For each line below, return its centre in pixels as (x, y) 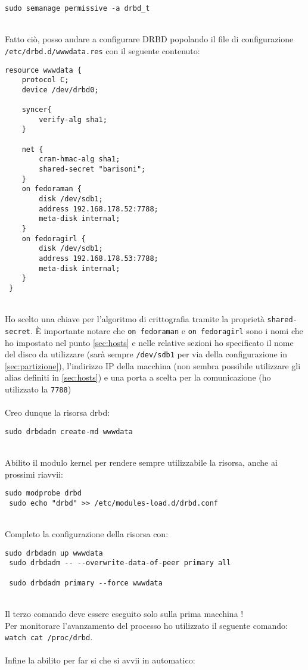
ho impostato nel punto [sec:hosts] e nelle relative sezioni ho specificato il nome (149, 342)
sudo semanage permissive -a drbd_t (77, 8)
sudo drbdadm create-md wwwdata (69, 431)
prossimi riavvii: (34, 474)
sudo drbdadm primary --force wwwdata (86, 583)
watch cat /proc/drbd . (49, 637)
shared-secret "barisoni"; (92, 169)
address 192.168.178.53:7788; (99, 258)
